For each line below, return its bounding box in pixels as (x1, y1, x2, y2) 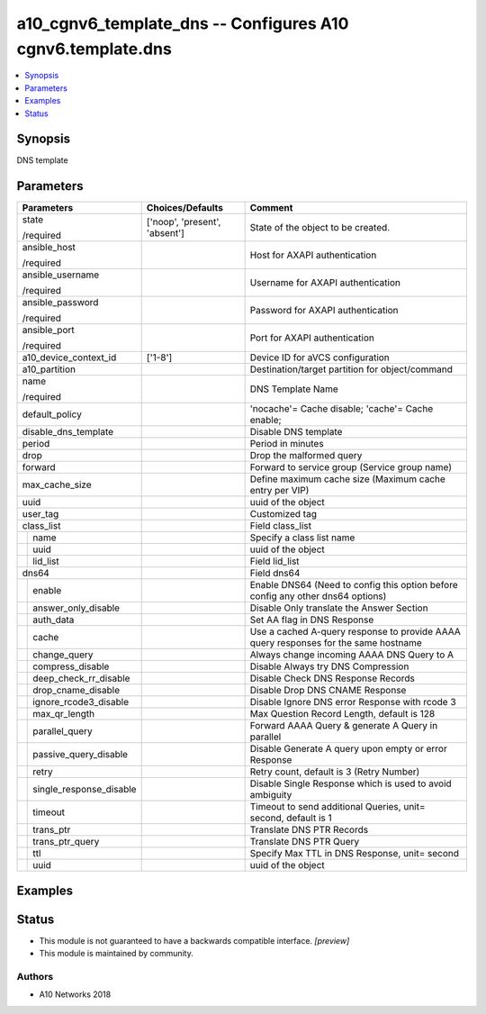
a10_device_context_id (22, 351, 117, 364)
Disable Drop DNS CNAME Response (249, 684, 407, 697)
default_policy (22, 408, 83, 421)
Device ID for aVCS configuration (249, 351, 391, 364)
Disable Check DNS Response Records (249, 672, 416, 684)
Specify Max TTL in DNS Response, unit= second (249, 847, 459, 860)
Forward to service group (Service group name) (249, 461, 453, 474)
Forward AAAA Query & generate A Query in (249, 720, 438, 732)
